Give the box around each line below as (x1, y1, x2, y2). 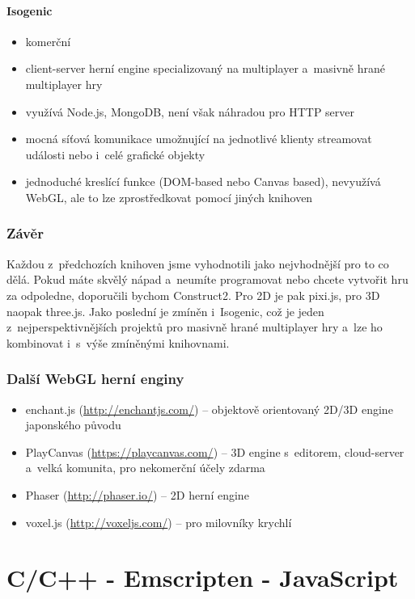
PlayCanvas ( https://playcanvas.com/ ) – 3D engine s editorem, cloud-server (25, 443, 404, 460)
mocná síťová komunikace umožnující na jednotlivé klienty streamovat (25, 130, 372, 147)
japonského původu (25, 416, 121, 433)
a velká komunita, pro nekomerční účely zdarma (25, 459, 265, 476)
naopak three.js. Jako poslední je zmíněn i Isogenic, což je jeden (6, 302, 324, 319)
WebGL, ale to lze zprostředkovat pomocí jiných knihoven (25, 188, 313, 205)
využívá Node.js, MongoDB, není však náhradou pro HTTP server (25, 103, 355, 120)
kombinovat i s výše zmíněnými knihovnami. (6, 334, 230, 351)
